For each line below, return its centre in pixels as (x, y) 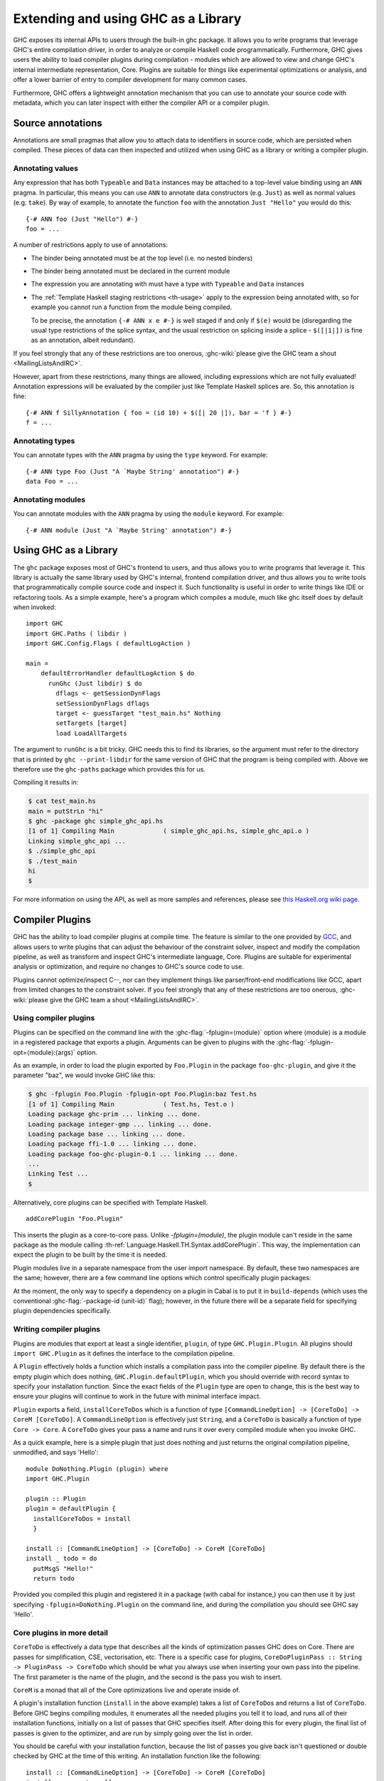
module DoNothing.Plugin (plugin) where (97, 1469)
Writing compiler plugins (57, 1329)
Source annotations (58, 123)
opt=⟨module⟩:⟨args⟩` (44, 1052)
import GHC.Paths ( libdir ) (76, 633)
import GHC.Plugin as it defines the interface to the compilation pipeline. (124, 1353)
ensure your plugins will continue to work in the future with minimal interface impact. (137, 1396)
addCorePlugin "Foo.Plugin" (75, 1219)
